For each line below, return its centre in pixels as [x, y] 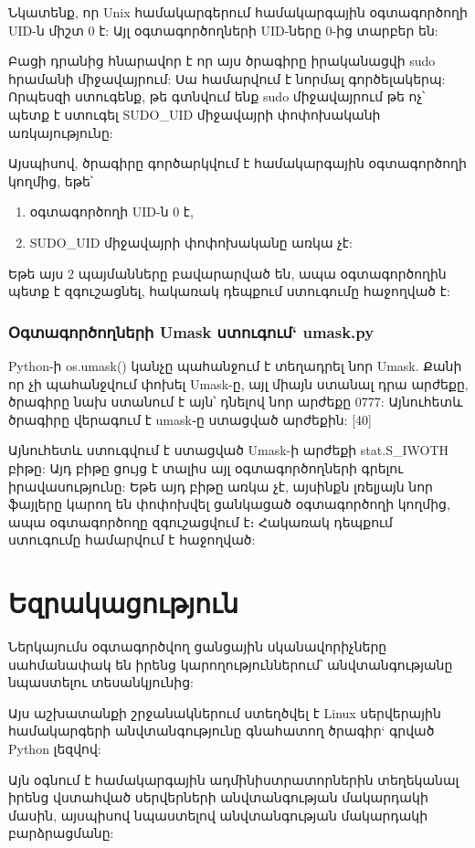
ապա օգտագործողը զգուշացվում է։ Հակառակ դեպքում [201, 521]
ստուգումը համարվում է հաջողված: [132, 540]
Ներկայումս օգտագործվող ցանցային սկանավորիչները [198, 646]
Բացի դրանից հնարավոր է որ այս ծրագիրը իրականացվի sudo [222, 61]
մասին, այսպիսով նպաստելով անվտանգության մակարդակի [218, 815]
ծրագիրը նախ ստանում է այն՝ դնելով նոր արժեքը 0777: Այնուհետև [236, 402]
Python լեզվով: [55, 748]
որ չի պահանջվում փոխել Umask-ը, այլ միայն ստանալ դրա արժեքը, [238, 383]
